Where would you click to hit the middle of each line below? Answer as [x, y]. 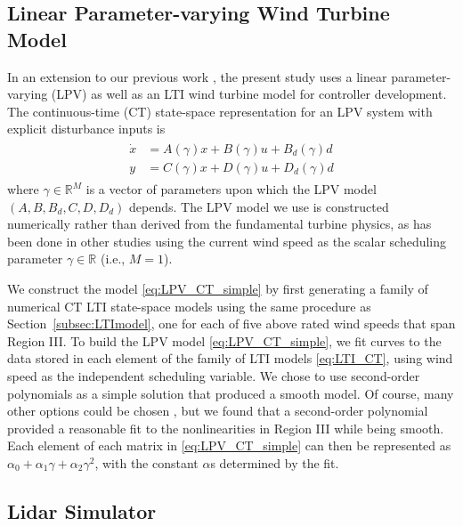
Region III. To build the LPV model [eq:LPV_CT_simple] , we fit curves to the [224, 340]
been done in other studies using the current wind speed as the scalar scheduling [227, 241]
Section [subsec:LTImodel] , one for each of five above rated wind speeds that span [231, 324]
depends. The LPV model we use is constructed [259, 206]
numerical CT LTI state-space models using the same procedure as [189, 306]
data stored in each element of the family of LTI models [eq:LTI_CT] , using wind [230, 358]
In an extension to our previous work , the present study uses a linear [197, 76]
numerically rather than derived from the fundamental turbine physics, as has [219, 224]
